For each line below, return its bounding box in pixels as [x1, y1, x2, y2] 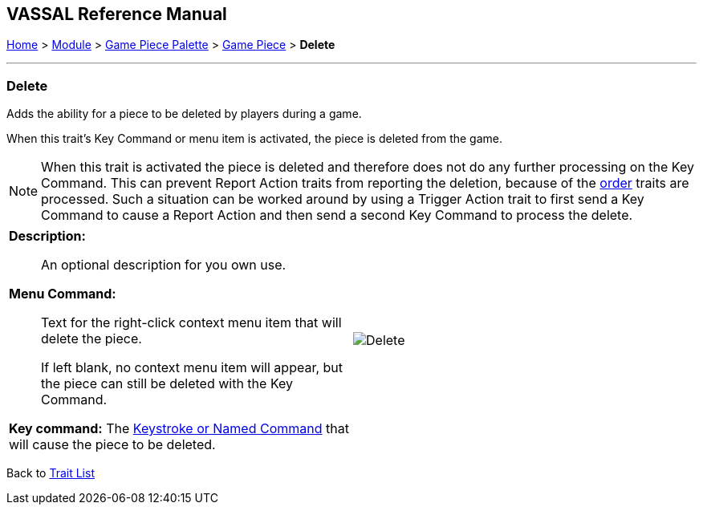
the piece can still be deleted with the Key [41, 375, 293, 392]
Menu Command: [9, 286, 116, 302]
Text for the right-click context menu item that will [41, 314, 342, 331]
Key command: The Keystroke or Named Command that [9, 420, 349, 437]
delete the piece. [41, 331, 142, 347]
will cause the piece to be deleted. [9, 436, 216, 453]
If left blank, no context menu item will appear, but [41, 359, 343, 376]
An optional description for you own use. [41, 257, 286, 274]
